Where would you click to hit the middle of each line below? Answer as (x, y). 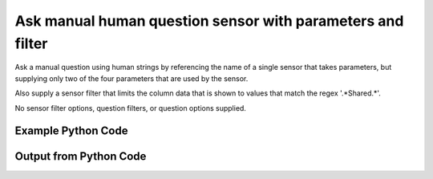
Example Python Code (71, 131)
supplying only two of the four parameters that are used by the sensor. (132, 78)
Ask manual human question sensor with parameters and (209, 21)
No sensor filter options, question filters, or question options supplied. (130, 108)
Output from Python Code (81, 157)
